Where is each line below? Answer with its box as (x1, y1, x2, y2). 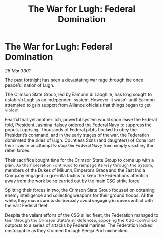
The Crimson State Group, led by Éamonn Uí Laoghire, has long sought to (5, 92, 152, 97)
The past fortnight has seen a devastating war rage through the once (5, 77, 144, 83)
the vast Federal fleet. (5, 202, 49, 208)
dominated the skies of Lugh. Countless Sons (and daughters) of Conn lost (5, 137, 155, 143)
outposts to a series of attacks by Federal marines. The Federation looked (5, 222, 153, 228)
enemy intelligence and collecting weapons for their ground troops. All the (5, 192, 154, 198)
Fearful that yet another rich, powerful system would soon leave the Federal (5, 116, 157, 122)
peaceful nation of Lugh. (5, 82, 54, 88)
